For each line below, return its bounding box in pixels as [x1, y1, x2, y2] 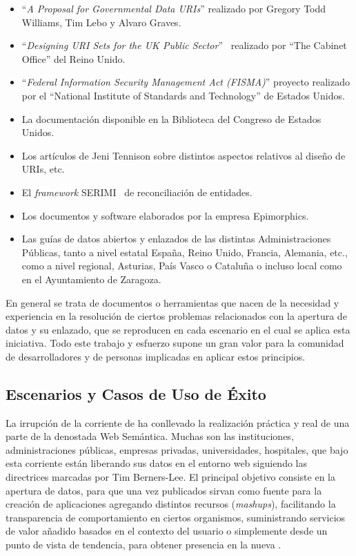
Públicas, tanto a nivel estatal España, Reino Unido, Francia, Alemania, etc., [21, 245, 348, 259]
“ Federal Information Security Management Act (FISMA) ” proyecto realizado [21, 75, 350, 89]
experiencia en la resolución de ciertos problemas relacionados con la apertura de [6, 309, 347, 323]
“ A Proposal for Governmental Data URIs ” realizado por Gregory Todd [21, 1, 326, 15]
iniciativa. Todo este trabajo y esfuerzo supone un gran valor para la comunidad [6, 336, 344, 350]
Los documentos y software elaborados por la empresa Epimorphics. [21, 208, 309, 222]
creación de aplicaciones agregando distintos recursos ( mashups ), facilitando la [6, 497, 336, 511]
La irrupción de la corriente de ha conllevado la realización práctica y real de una [6, 415, 350, 430]
